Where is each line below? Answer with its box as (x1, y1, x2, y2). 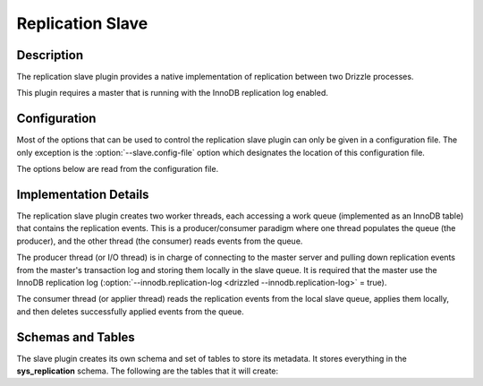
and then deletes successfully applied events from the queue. (16, 305, 245, 317)
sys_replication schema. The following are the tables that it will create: (16, 365, 279, 376)
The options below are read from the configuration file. (16, 164, 219, 175)
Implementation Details (16, 186, 149, 202)
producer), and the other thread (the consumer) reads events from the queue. (16, 236, 303, 246)
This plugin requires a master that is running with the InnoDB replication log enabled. (16, 88, 328, 99)
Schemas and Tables (16, 330, 136, 345)
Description (16, 47, 84, 63)
